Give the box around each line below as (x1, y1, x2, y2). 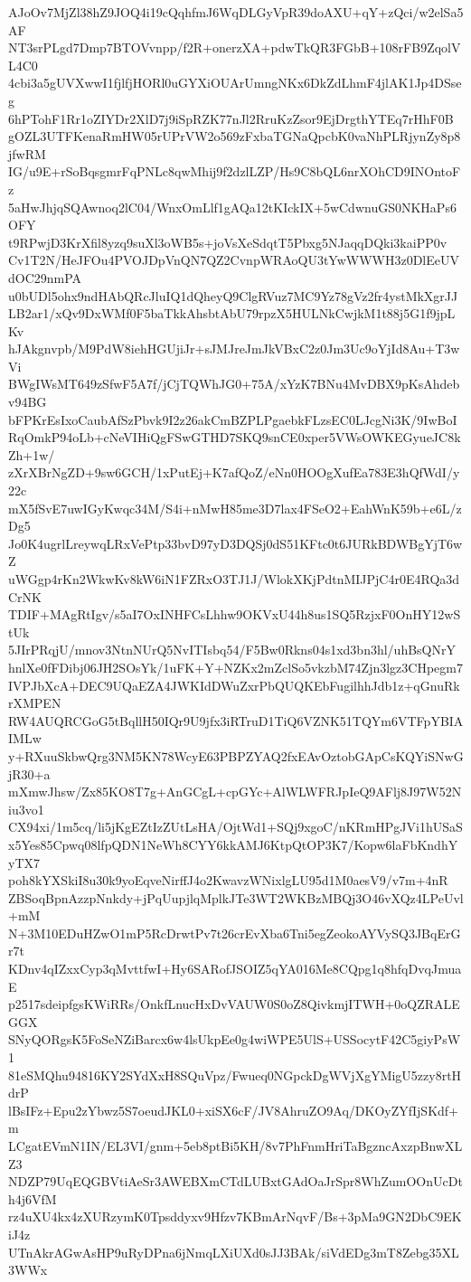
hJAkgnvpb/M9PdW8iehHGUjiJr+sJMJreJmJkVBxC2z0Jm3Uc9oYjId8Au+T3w (8, 339, 460, 358)
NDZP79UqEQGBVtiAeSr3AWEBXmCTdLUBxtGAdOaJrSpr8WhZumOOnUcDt (8, 1172, 463, 1191)
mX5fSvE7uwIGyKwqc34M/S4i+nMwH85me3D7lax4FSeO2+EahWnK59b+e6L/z (8, 498, 462, 517)
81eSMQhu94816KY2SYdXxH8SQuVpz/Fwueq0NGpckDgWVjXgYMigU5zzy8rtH (8, 1065, 462, 1084)
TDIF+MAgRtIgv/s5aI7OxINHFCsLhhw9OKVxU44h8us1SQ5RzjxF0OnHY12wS (8, 605, 461, 624)
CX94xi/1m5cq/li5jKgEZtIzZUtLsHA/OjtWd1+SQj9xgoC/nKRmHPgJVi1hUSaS (8, 817, 463, 836)
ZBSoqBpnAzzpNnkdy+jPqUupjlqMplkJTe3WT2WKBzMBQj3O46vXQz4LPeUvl (8, 888, 464, 907)
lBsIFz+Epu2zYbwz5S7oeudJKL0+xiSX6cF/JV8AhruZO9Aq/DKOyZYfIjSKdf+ (8, 1100, 458, 1119)
